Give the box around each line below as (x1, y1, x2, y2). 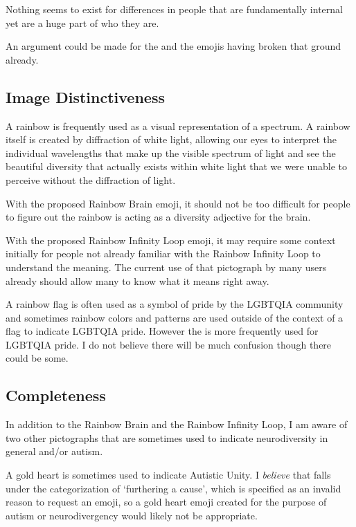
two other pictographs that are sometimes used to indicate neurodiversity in (6, 430, 328, 445)
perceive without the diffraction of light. (6, 172, 176, 187)
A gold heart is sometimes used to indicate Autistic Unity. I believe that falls (6, 468, 331, 482)
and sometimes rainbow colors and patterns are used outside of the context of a (6, 310, 344, 324)
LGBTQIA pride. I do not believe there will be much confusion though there (6, 337, 332, 351)
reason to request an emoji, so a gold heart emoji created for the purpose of (6, 494, 327, 509)
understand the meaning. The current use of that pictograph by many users (6, 259, 327, 274)
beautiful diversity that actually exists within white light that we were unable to (6, 159, 348, 174)
